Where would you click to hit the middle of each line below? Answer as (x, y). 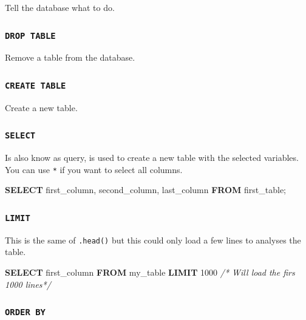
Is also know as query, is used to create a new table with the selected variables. (152, 158)
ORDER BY (25, 312)
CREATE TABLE (36, 85)
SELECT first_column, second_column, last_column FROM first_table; (145, 190)
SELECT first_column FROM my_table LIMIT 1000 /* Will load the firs (150, 272)
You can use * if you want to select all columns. (94, 169)
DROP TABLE (30, 36)
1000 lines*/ (28, 284)
